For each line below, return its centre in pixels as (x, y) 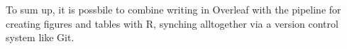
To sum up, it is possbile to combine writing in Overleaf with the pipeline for (173, 9)
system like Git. (40, 37)
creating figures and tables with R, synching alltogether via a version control (172, 23)
